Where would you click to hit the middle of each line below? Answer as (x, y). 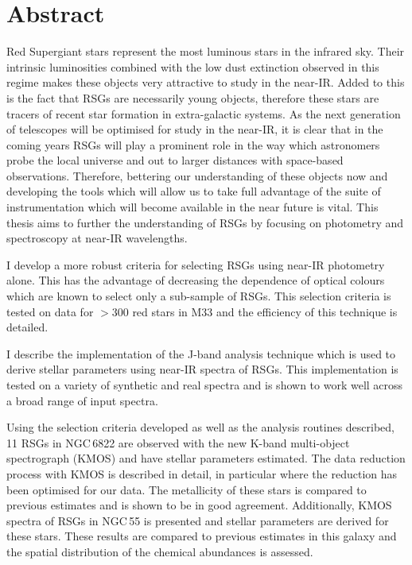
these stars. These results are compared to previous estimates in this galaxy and (202, 536)
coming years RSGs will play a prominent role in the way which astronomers (193, 144)
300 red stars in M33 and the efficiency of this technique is (255, 311)
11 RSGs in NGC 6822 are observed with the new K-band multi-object (178, 442)
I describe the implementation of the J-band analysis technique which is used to (201, 353)
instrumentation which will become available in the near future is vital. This (192, 207)
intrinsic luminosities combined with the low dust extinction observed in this (193, 66)
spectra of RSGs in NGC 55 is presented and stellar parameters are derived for (198, 520)
